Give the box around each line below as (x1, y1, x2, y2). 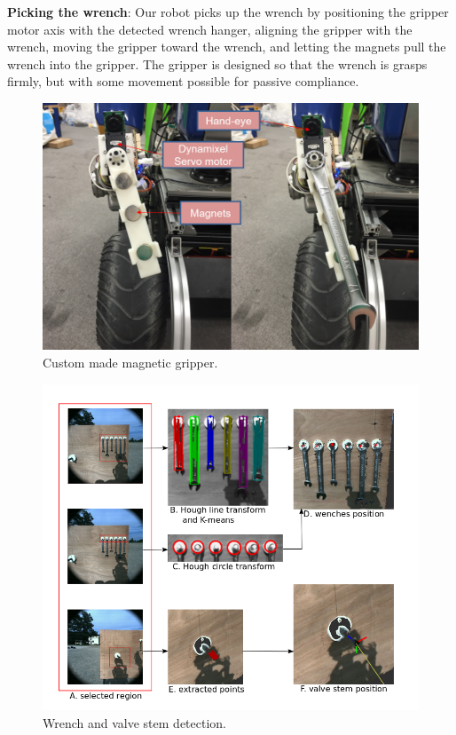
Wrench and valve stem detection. (43, 713, 226, 731)
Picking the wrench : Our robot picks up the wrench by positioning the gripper (7, 3, 449, 20)
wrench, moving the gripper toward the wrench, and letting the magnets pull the (7, 37, 446, 56)
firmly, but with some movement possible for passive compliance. (7, 72, 359, 91)
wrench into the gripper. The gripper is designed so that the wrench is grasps (7, 54, 428, 73)
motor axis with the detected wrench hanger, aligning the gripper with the (7, 20, 413, 38)
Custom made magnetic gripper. (43, 353, 218, 372)
